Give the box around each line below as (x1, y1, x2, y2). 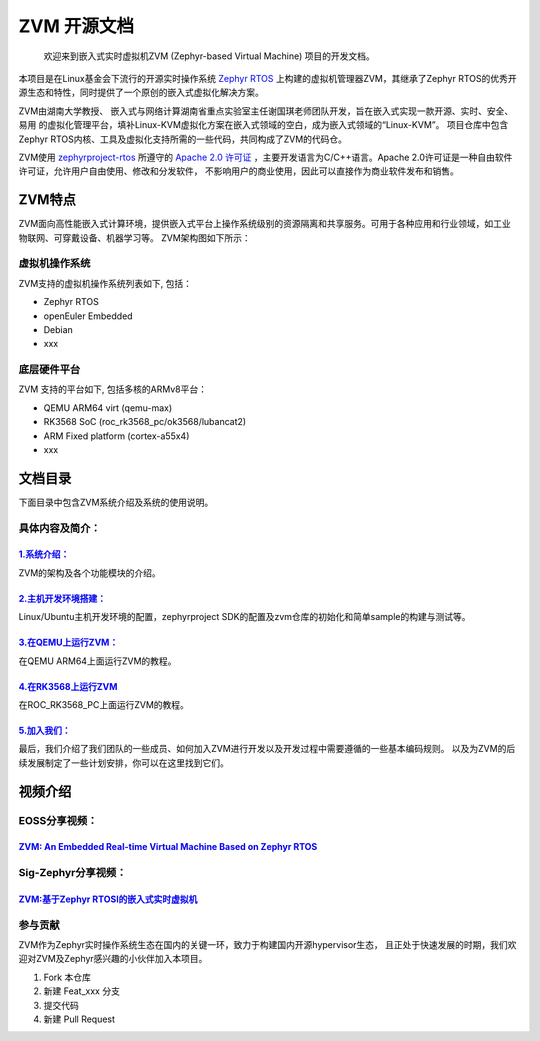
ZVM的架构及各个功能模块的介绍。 (18, 566, 162, 579)
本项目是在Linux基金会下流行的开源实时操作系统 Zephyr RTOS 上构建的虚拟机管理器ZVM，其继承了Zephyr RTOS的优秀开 (18, 72, 517, 84)
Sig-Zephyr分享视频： (18, 866, 127, 880)
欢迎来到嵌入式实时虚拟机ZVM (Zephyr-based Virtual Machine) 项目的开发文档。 (43, 50, 375, 62)
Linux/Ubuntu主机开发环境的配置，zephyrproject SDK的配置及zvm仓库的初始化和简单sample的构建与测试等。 (18, 611, 471, 623)
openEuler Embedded (43, 310, 134, 322)
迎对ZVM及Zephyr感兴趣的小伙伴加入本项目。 (18, 953, 208, 965)
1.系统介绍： (18, 548, 70, 560)
